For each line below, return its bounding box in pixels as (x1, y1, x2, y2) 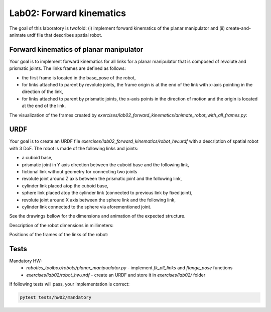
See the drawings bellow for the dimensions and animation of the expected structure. (9, 213, 186, 219)
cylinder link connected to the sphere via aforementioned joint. (22, 204, 152, 210)
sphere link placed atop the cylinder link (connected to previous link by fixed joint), (22, 190, 193, 196)
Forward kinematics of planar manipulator (9, 45, 144, 54)
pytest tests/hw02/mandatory (20, 294, 92, 300)
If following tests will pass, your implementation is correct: (9, 281, 130, 287)
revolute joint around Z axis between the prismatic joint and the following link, (22, 176, 182, 182)
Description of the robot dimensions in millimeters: (9, 222, 114, 228)
